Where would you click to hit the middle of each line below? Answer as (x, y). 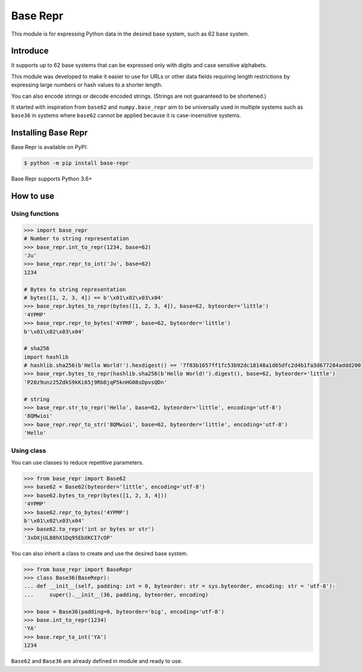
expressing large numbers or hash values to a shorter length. (87, 85)
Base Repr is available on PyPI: (49, 147)
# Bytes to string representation (75, 289)
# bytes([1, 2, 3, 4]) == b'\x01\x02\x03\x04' (94, 298)
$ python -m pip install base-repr (76, 163)
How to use (33, 196)
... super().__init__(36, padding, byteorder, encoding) (116, 594)
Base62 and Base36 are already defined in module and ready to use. (97, 661)
